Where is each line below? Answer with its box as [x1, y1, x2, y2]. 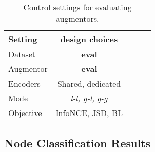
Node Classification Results [4, 135, 151, 151]
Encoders [8, 78, 41, 89]
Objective [8, 107, 42, 119]
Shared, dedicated [57, 78, 121, 89]
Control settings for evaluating [23, 1, 132, 13]
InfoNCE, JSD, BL [55, 107, 123, 119]
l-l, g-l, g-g [70, 92, 108, 104]
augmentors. [56, 13, 99, 24]
